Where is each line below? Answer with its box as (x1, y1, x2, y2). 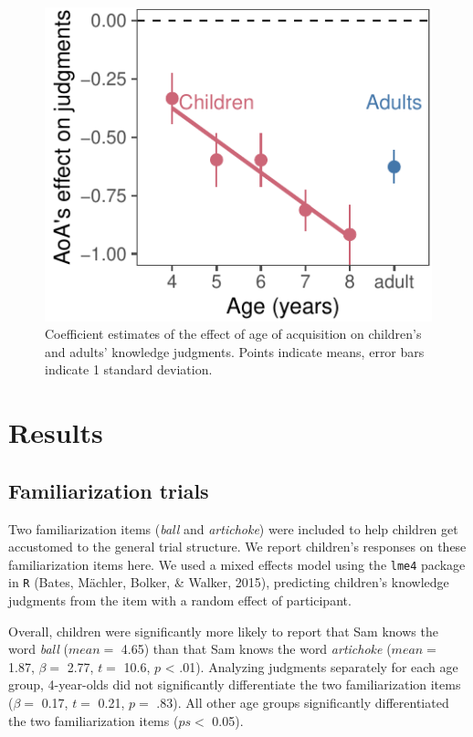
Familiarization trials (8, 476, 209, 504)
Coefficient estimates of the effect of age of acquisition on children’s (45, 324, 422, 343)
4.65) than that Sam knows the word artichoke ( (121, 639, 392, 658)
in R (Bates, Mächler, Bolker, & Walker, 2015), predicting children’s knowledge (8, 573, 449, 592)
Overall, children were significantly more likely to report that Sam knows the (8, 621, 438, 640)
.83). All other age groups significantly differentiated (156, 693, 449, 712)
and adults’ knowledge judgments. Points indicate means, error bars (45, 342, 425, 361)
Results (8, 414, 103, 451)
